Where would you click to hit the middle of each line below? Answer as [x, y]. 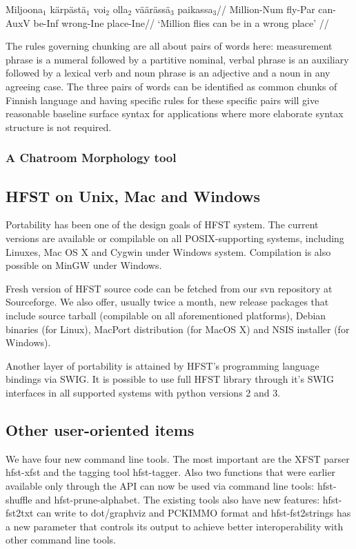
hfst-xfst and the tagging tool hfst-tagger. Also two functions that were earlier [171, 472]
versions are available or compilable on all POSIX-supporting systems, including [175, 238]
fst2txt [20, 513]
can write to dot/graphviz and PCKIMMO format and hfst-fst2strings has [194, 513]
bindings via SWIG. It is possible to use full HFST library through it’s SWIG [170, 379]
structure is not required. [59, 127]
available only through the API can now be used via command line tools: [160, 485]
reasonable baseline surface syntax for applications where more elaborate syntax [175, 113]
